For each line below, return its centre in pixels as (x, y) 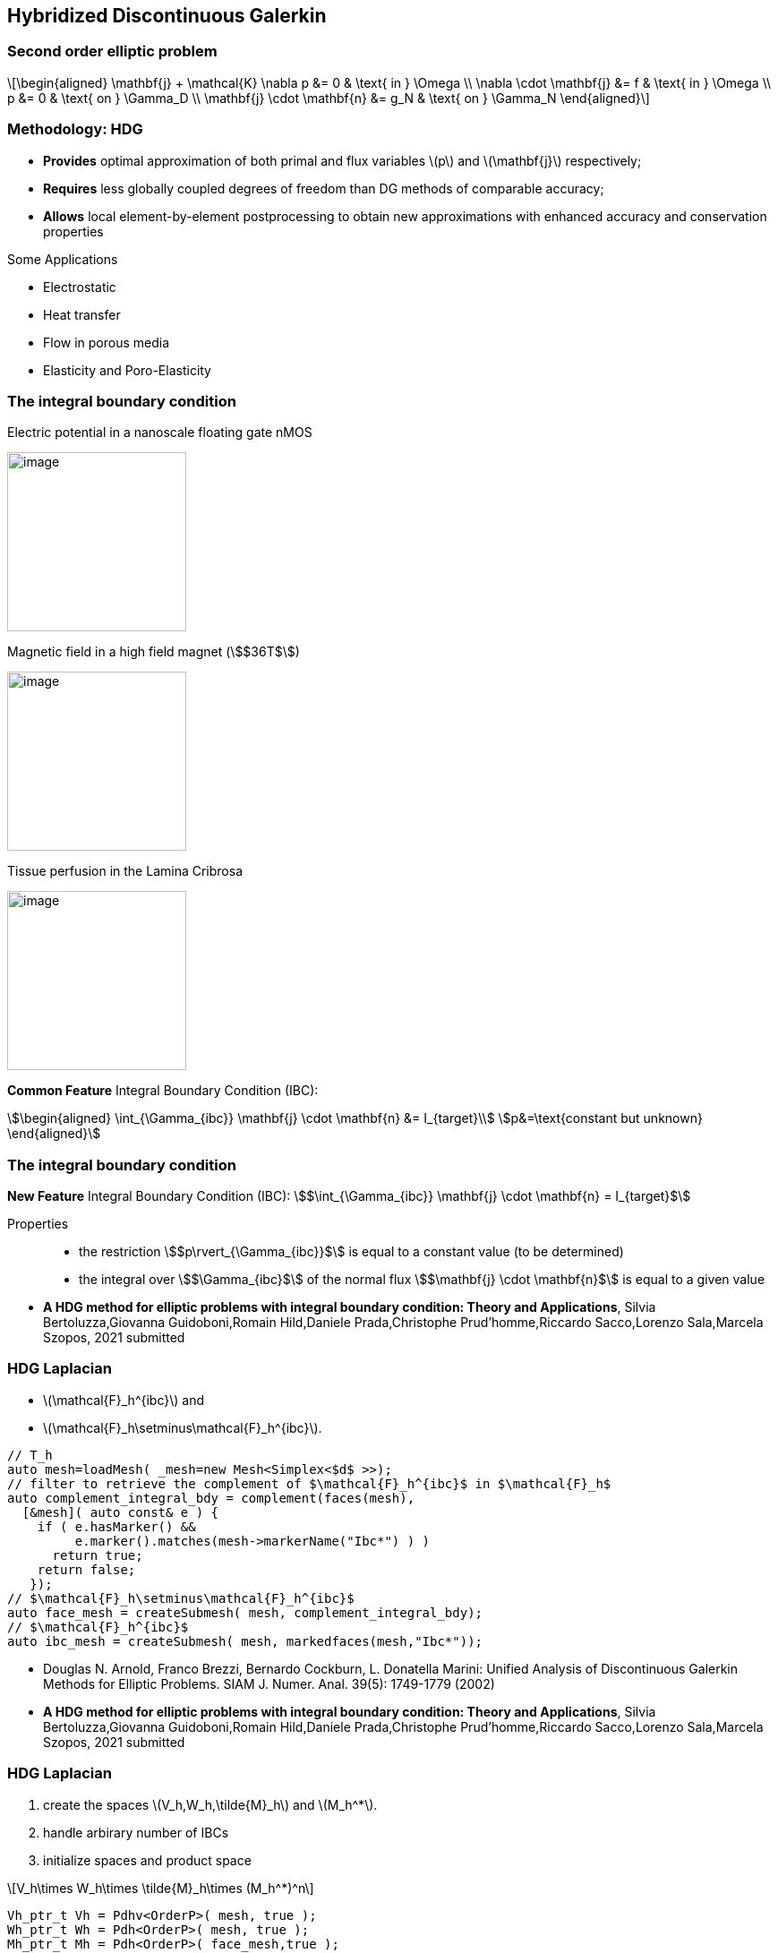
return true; (98, 1555)
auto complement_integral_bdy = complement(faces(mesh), (211, 1498)
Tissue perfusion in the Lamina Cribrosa (125, 871)
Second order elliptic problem (112, 51)
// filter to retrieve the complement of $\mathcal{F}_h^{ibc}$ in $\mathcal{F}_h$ (309, 1483)
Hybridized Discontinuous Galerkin (167, 16)
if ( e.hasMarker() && (116, 1526)
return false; (86, 1569)
